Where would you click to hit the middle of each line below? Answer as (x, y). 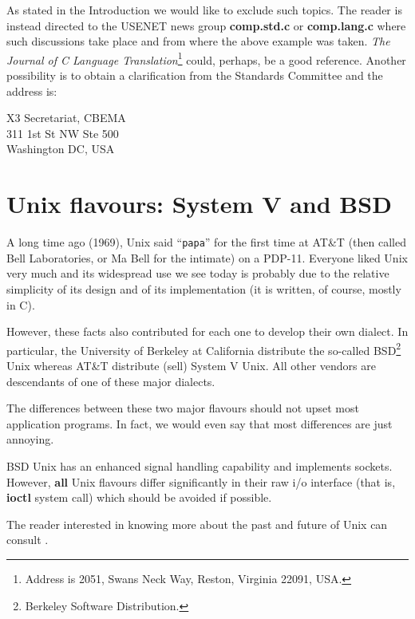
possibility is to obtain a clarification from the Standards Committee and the (195, 75)
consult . (28, 540)
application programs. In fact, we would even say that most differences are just (200, 423)
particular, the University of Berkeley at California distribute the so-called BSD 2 (204, 349)
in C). (21, 304)
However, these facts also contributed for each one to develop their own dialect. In (207, 331)
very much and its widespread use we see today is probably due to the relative (198, 273)
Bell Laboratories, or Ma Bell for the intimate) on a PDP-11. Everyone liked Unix (207, 257)
